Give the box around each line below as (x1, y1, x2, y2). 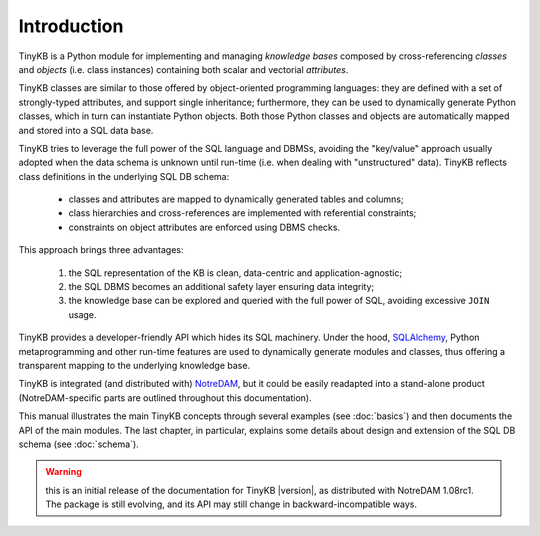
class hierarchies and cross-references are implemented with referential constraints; (68, 207, 417, 219)
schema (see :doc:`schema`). (18, 438, 139, 450)
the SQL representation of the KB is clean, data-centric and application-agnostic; (68, 266, 403, 279)
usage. (68, 308, 97, 320)
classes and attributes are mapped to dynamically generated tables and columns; (68, 193, 404, 205)
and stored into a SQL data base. (18, 124, 154, 136)
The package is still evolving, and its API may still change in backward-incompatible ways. (45, 498, 417, 510)
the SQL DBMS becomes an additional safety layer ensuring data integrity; (68, 281, 375, 293)
